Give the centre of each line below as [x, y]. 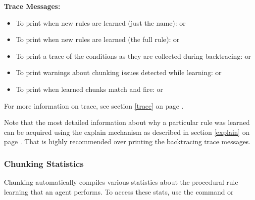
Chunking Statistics [44, 163]
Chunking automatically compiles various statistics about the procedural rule [121, 182]
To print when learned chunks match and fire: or [89, 89]
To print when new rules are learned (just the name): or [101, 22]
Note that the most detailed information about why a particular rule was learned [127, 122]
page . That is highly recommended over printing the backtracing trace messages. [127, 141]
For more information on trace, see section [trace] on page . [94, 105]
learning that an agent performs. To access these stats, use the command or [119, 191]
